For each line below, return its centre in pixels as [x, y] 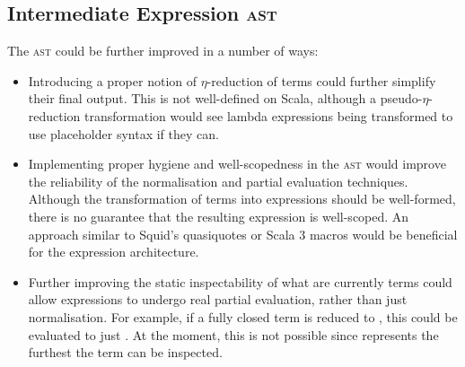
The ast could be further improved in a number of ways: [163, 51]
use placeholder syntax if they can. [123, 133]
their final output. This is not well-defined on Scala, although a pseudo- [225, 98]
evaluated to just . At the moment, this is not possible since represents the [233, 334]
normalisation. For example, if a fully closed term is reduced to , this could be [243, 316]
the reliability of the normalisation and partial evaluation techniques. [218, 181]
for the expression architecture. [114, 252]
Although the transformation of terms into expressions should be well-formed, [242, 199]
